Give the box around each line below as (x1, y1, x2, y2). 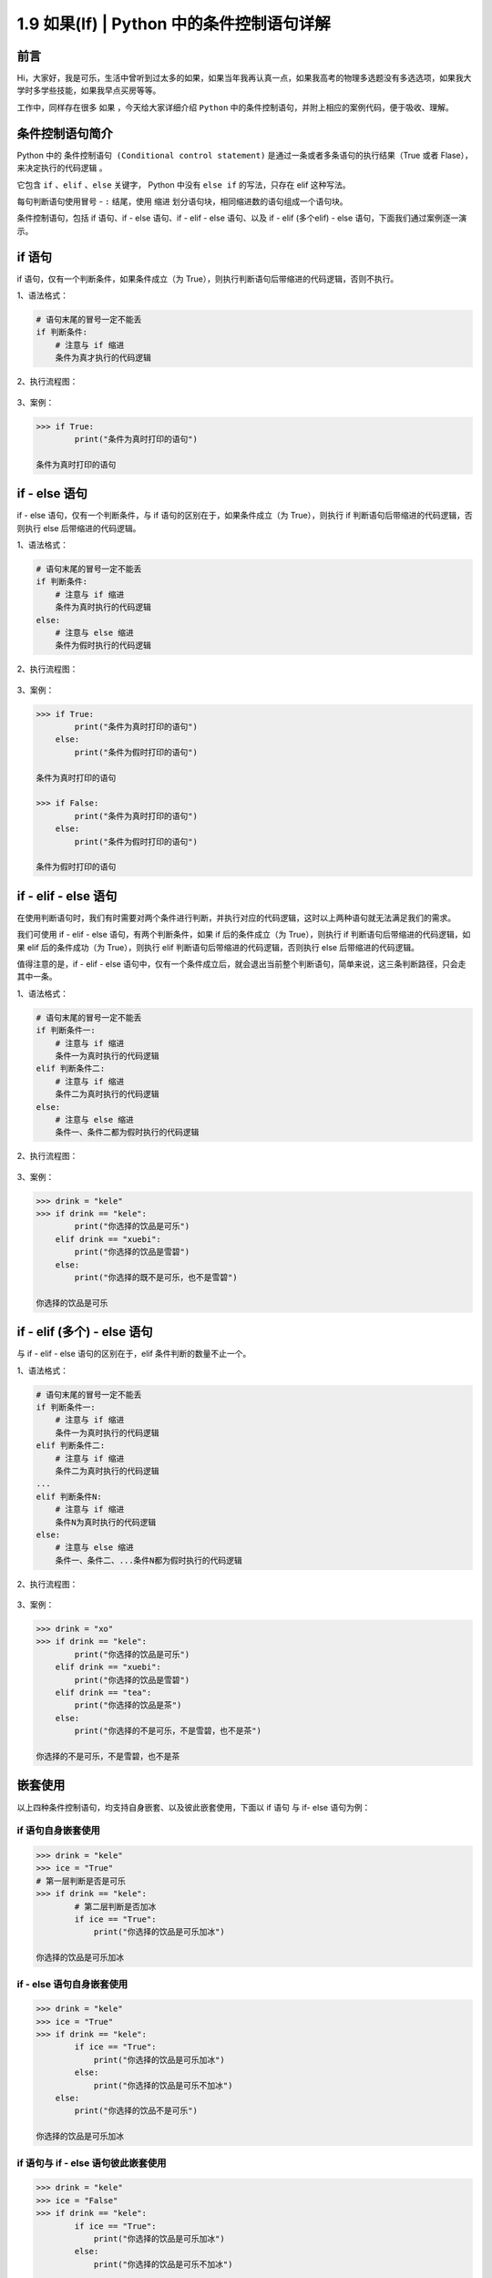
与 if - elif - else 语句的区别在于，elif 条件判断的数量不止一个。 (16, 1349, 251, 1360)
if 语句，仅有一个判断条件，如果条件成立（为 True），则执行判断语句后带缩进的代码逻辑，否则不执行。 (16, 273, 399, 284)
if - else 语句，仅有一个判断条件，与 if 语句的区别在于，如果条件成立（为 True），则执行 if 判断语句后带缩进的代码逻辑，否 (16, 510, 473, 521)
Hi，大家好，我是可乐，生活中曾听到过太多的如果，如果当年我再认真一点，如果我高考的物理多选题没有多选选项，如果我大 (16, 73, 472, 84)
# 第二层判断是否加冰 (74, 1901, 157, 1912)
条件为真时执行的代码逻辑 (55, 602, 152, 612)
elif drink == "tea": (55, 1688, 152, 1698)
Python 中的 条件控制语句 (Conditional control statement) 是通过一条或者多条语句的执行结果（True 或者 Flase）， (16, 149, 473, 160)
